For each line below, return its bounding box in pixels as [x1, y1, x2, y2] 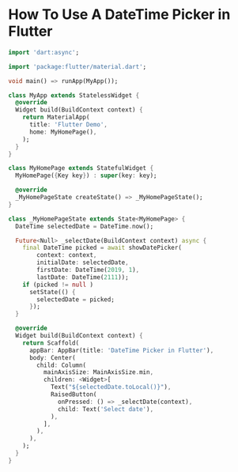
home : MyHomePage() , [28, 128, 97, 136]
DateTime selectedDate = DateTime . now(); [15, 222, 154, 230]
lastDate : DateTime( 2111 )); [36, 273, 129, 281]
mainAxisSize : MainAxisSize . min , [43, 368, 154, 376]
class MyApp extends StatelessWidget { [8, 91, 140, 100]
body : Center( [28, 353, 77, 361]
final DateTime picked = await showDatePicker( [22, 244, 182, 252]
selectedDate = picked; [36, 295, 115, 304]
